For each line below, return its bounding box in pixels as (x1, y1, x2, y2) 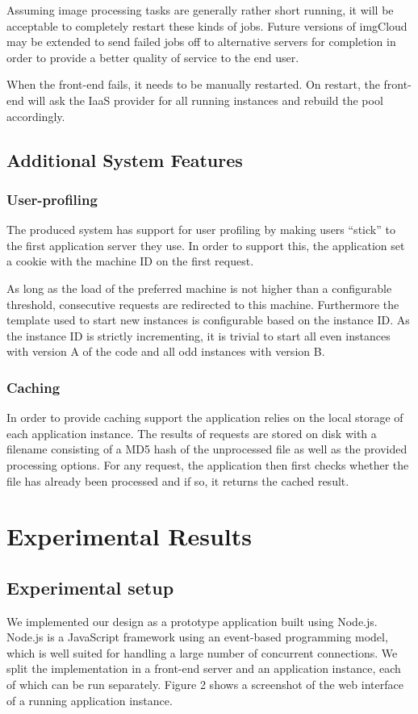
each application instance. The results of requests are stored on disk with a (6, 424, 377, 441)
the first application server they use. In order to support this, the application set (6, 236, 405, 253)
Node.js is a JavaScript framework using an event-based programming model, (6, 628, 388, 645)
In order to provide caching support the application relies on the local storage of (6, 409, 403, 426)
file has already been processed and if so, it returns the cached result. (6, 472, 349, 489)
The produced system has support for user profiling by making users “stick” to (6, 221, 395, 238)
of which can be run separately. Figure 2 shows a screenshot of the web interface (6, 676, 403, 693)
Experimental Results (6, 520, 252, 553)
